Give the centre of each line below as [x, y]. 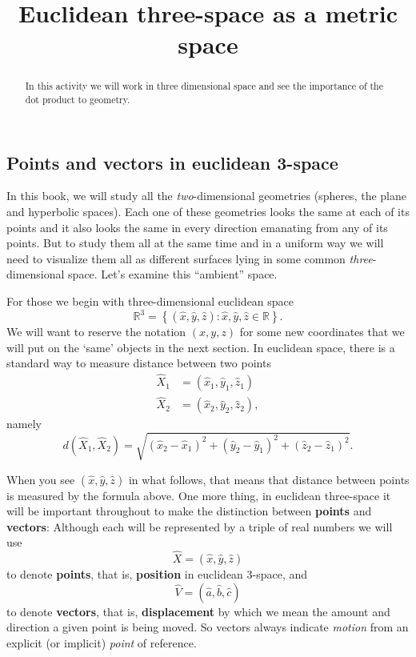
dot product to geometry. [78, 100]
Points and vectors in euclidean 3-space [172, 162]
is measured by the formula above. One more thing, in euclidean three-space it [199, 495]
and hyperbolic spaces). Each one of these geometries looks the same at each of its [208, 212]
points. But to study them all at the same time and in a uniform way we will [195, 243]
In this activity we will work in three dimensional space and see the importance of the [204, 86]
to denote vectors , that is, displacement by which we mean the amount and [198, 611]
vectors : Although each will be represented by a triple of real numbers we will [200, 526]
